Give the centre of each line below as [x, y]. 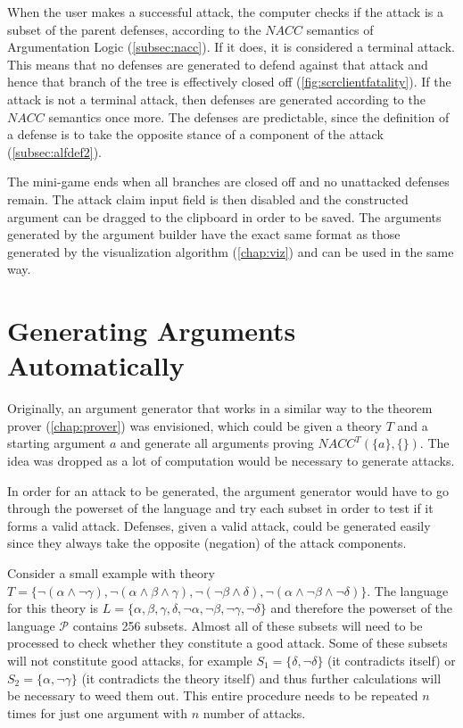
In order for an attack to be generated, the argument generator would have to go [228, 490]
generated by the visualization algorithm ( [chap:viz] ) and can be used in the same [231, 251]
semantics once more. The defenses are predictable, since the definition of [249, 116]
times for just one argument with [98, 712]
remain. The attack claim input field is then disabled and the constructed [208, 199]
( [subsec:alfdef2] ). [54, 151]
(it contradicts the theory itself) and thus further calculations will [261, 678]
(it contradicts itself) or [392, 660]
